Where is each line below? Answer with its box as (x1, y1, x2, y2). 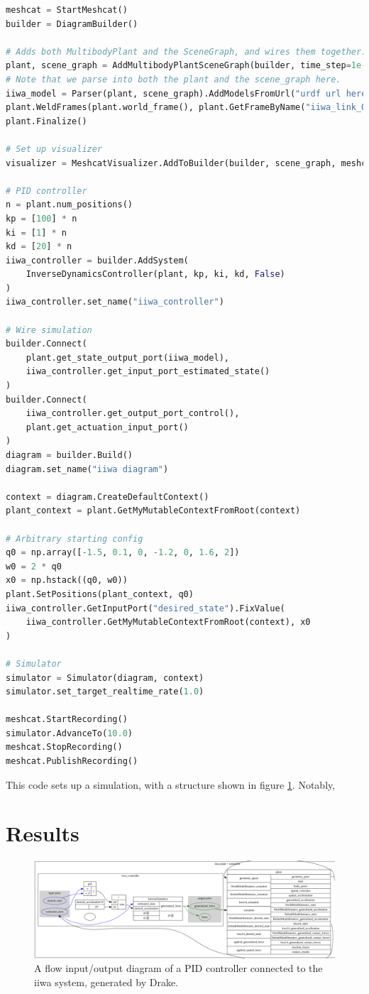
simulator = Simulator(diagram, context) (6, 672, 204, 683)
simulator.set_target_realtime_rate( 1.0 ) (6, 687, 204, 697)
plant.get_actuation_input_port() (26, 422, 189, 432)
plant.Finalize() (6, 116, 87, 126)
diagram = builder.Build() (6, 450, 133, 460)
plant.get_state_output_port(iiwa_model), (26, 352, 229, 363)
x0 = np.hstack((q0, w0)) (6, 575, 128, 586)
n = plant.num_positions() (6, 200, 133, 210)
